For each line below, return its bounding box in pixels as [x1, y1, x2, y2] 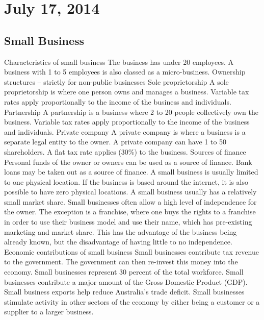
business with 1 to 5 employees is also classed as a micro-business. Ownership [4, 66, 246, 77]
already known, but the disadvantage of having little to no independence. [4, 236, 232, 247]
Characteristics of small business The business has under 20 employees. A [4, 56, 234, 67]
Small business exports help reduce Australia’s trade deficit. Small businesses [4, 286, 245, 297]
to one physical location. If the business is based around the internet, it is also [4, 176, 249, 187]
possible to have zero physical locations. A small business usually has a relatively [4, 186, 257, 197]
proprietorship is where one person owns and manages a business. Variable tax [4, 86, 249, 97]
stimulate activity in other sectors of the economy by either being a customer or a [4, 296, 260, 307]
